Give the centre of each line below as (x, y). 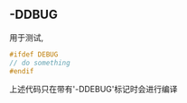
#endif (22, 71)
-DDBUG (34, 15)
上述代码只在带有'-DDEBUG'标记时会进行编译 (93, 90)
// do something (40, 63)
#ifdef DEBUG (34, 54)
